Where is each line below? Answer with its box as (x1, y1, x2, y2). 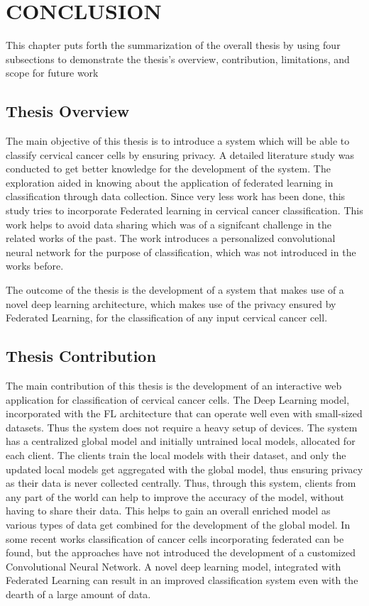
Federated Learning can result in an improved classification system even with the (6, 573, 358, 588)
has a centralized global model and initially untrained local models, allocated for (6, 434, 356, 448)
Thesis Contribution (6, 345, 156, 367)
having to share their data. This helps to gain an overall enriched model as (6, 503, 331, 518)
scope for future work (6, 65, 99, 80)
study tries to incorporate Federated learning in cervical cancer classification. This (6, 203, 363, 218)
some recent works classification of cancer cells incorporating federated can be (6, 531, 344, 546)
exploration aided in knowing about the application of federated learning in (6, 175, 334, 189)
